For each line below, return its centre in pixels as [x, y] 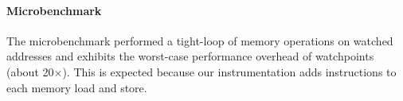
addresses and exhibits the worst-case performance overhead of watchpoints [190, 56]
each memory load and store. [77, 87]
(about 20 [30, 71]
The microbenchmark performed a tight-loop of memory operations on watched [200, 40]
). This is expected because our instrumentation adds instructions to [229, 71]
